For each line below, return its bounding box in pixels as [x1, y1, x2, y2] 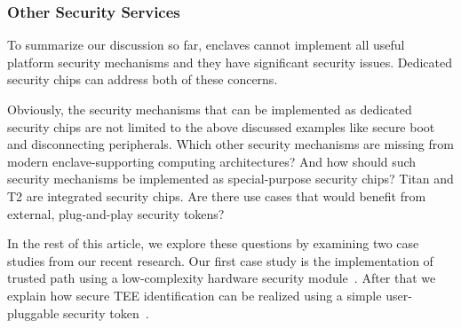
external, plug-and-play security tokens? [7, 204, 225, 223]
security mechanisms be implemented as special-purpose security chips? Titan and [7, 169, 454, 188]
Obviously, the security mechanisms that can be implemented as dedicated [7, 100, 412, 118]
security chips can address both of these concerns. [7, 70, 278, 89]
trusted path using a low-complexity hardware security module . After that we [7, 269, 436, 287]
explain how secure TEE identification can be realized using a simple [7, 285, 382, 304]
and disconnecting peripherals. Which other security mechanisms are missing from [7, 135, 454, 153]
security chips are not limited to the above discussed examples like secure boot [7, 117, 435, 136]
